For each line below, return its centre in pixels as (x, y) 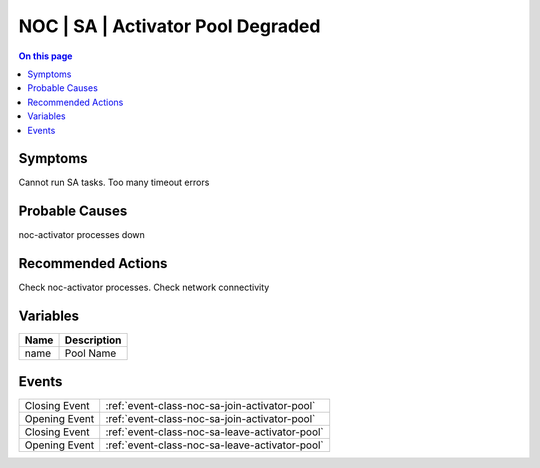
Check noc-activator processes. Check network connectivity (144, 287)
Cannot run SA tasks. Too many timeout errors (114, 182)
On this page (45, 56)
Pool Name (90, 353)
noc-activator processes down (81, 235)
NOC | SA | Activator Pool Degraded (169, 26)
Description (93, 340)
